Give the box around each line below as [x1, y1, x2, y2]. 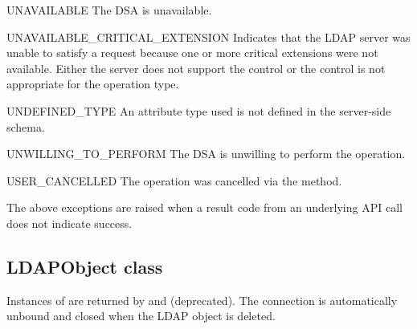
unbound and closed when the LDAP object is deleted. [6, 307, 276, 324]
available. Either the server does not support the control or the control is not [6, 59, 386, 76]
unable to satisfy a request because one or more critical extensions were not [6, 44, 378, 61]
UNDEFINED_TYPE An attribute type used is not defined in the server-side [6, 102, 391, 119]
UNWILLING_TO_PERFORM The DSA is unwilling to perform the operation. [6, 145, 406, 162]
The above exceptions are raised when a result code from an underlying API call [6, 199, 403, 216]
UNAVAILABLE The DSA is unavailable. [6, 2, 212, 18]
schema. [6, 118, 45, 135]
